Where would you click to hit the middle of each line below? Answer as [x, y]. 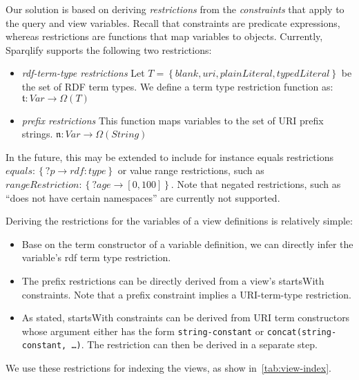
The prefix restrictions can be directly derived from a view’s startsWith [173, 280]
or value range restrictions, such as [191, 170]
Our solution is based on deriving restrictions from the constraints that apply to [175, 9]
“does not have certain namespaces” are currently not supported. [143, 197]
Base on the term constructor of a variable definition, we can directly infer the [187, 244]
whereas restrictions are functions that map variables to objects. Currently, [164, 36]
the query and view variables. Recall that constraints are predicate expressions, [173, 22]
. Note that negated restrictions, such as [256, 183]
